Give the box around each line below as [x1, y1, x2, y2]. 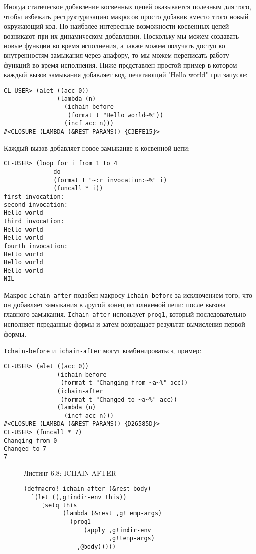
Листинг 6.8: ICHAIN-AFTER [24, 467, 117, 478]
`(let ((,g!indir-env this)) [31, 494, 127, 501]
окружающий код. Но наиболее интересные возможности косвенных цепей [4, 21, 229, 31]
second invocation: [4, 201, 68, 208]
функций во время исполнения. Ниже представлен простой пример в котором [4, 59, 237, 70]
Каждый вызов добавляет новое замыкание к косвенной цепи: [4, 142, 190, 152]
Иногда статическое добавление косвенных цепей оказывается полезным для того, [4, 1, 251, 11]
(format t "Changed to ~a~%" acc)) [60, 396, 177, 403]
